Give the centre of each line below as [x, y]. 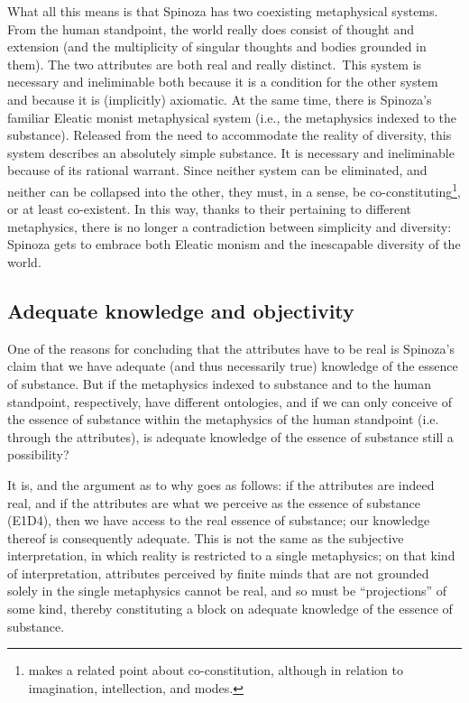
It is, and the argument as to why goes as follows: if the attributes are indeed [221, 484]
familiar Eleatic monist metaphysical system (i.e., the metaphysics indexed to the [232, 117]
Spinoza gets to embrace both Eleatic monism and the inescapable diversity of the [234, 244]
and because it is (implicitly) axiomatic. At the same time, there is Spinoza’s [220, 99]
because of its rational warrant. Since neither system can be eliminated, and [217, 170]
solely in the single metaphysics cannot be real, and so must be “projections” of [227, 591]
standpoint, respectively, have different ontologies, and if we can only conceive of [230, 401]
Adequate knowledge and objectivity [181, 310]
